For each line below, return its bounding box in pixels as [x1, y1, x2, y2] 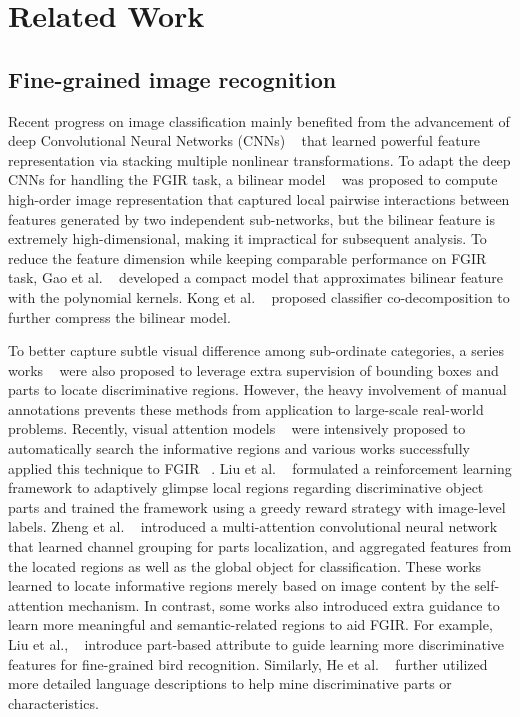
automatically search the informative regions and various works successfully [8, 438, 470, 459]
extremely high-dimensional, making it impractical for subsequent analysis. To [8, 228, 487, 249]
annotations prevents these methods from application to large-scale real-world [8, 398, 484, 419]
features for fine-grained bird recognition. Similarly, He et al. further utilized [8, 653, 488, 674]
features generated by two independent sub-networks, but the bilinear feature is [8, 208, 496, 229]
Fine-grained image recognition [8, 63, 337, 94]
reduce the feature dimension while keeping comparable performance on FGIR [8, 247, 487, 268]
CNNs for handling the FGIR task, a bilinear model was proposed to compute [8, 169, 498, 190]
